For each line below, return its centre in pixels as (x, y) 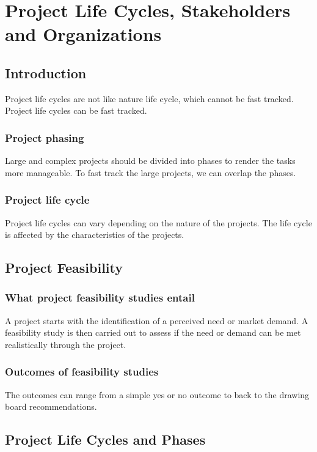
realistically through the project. (66, 344)
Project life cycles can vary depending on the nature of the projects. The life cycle (158, 222)
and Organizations (83, 34)
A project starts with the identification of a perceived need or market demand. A (157, 320)
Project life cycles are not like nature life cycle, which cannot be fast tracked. (149, 98)
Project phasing (45, 137)
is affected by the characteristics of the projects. (95, 235)
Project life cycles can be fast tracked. (76, 110)
